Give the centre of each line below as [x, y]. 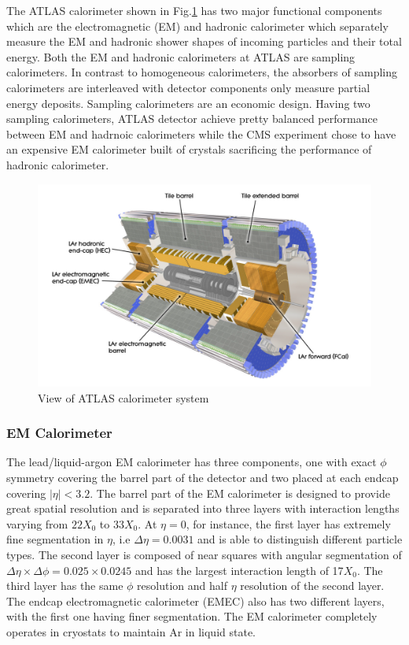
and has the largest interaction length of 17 [239, 570]
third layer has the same [65, 586]
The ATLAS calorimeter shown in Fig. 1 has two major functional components [194, 10]
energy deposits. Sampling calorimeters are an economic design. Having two [188, 103]
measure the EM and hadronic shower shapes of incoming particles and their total [204, 41]
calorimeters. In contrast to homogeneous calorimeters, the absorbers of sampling [202, 72]
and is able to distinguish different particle [300, 539]
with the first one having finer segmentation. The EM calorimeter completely [192, 616]
